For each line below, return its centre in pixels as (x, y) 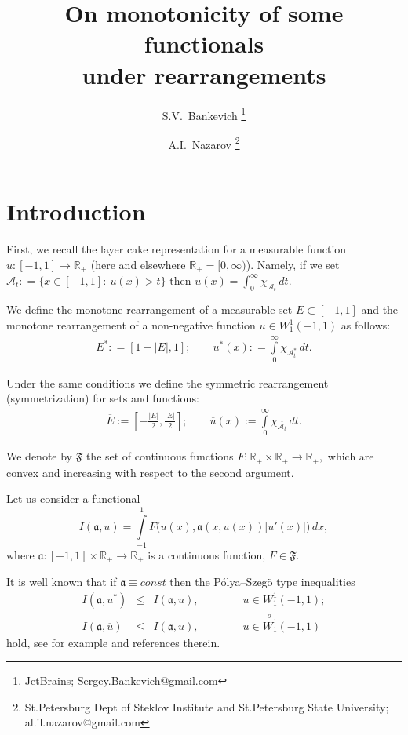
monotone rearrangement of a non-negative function (131, 325)
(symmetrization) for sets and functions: (103, 398)
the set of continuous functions (160, 456)
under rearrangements (204, 74)
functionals (204, 44)
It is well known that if (62, 582)
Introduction (76, 211)
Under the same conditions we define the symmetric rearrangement (168, 382)
